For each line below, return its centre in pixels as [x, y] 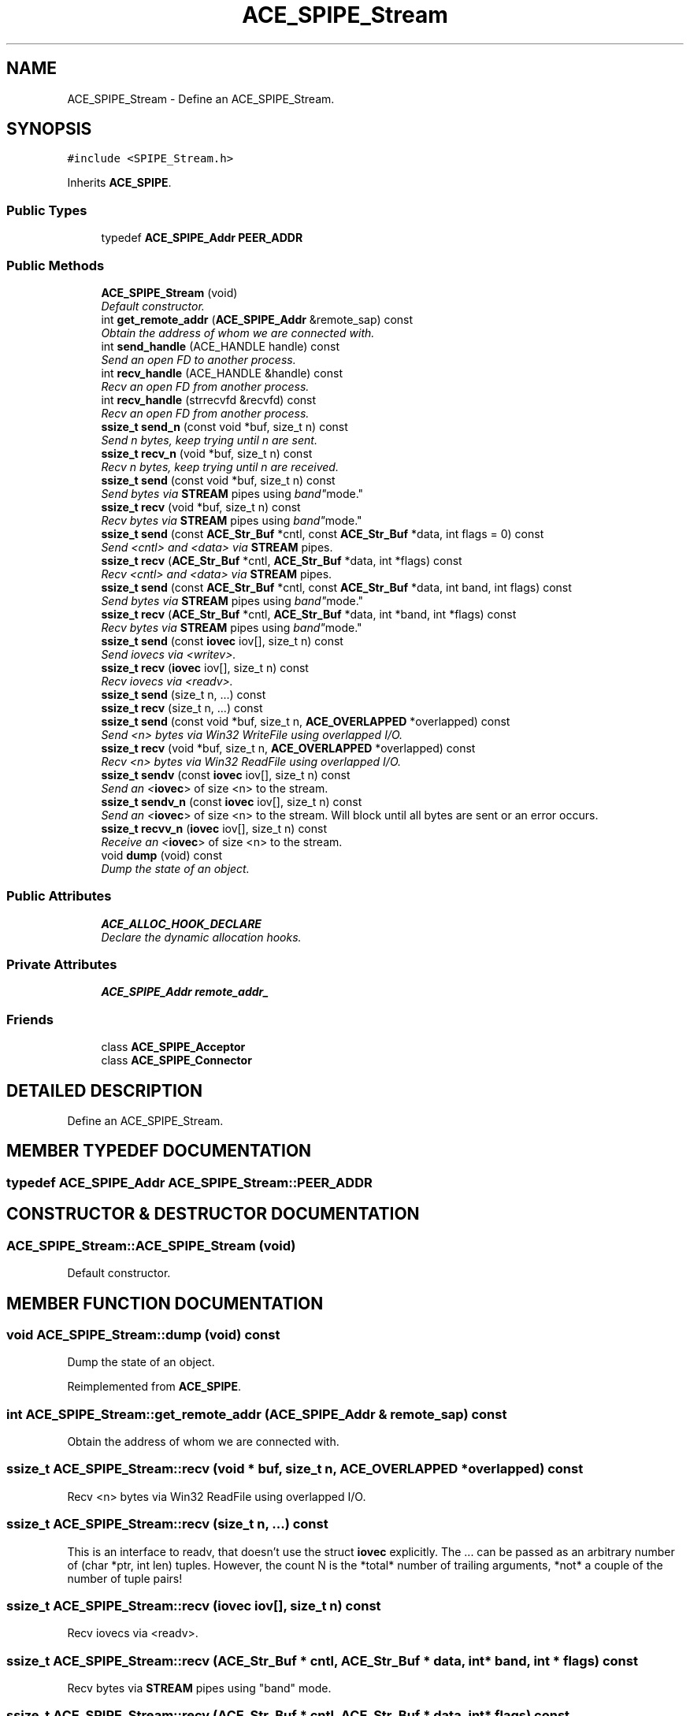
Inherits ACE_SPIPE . [119, 183]
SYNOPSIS [49, 129]
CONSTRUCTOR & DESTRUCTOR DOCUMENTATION [213, 1214]
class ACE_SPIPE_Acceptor [173, 1047]
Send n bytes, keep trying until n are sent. [209, 440]
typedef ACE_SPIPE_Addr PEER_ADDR [202, 238]
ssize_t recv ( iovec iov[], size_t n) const [205, 667]
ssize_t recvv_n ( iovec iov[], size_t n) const [214, 828]
